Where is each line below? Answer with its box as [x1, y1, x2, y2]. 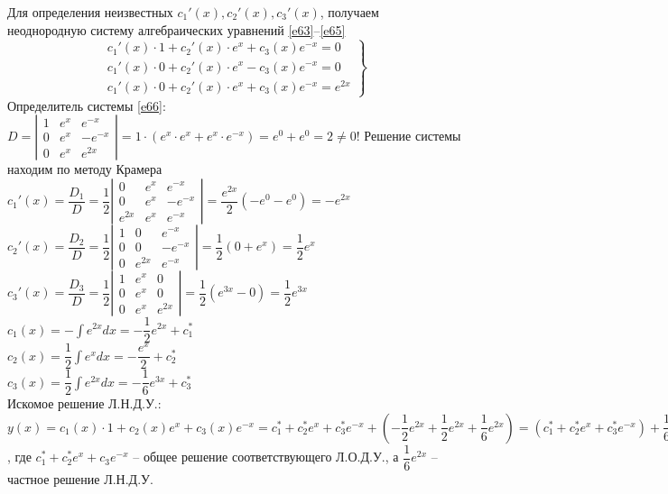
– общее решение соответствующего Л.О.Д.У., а [133, 447, 399, 466]
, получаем [320, 3, 379, 21]
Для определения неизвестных [7, 3, 173, 21]
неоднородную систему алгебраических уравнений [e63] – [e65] [7, 20, 346, 39]
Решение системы [364, 126, 461, 145]
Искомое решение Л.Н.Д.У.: [7, 394, 162, 413]
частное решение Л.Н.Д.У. [7, 469, 153, 488]
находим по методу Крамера [7, 160, 162, 178]
